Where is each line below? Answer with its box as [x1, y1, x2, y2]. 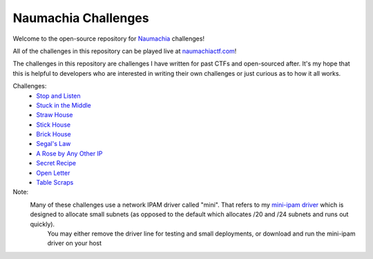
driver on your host [47, 239, 102, 247]
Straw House [36, 111, 73, 119]
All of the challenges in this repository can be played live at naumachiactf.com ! [12, 47, 237, 55]
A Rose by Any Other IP [36, 149, 103, 158]
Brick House [36, 130, 72, 138]
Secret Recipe [36, 159, 76, 167]
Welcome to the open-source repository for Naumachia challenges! [12, 34, 205, 43]
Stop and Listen [36, 92, 81, 100]
